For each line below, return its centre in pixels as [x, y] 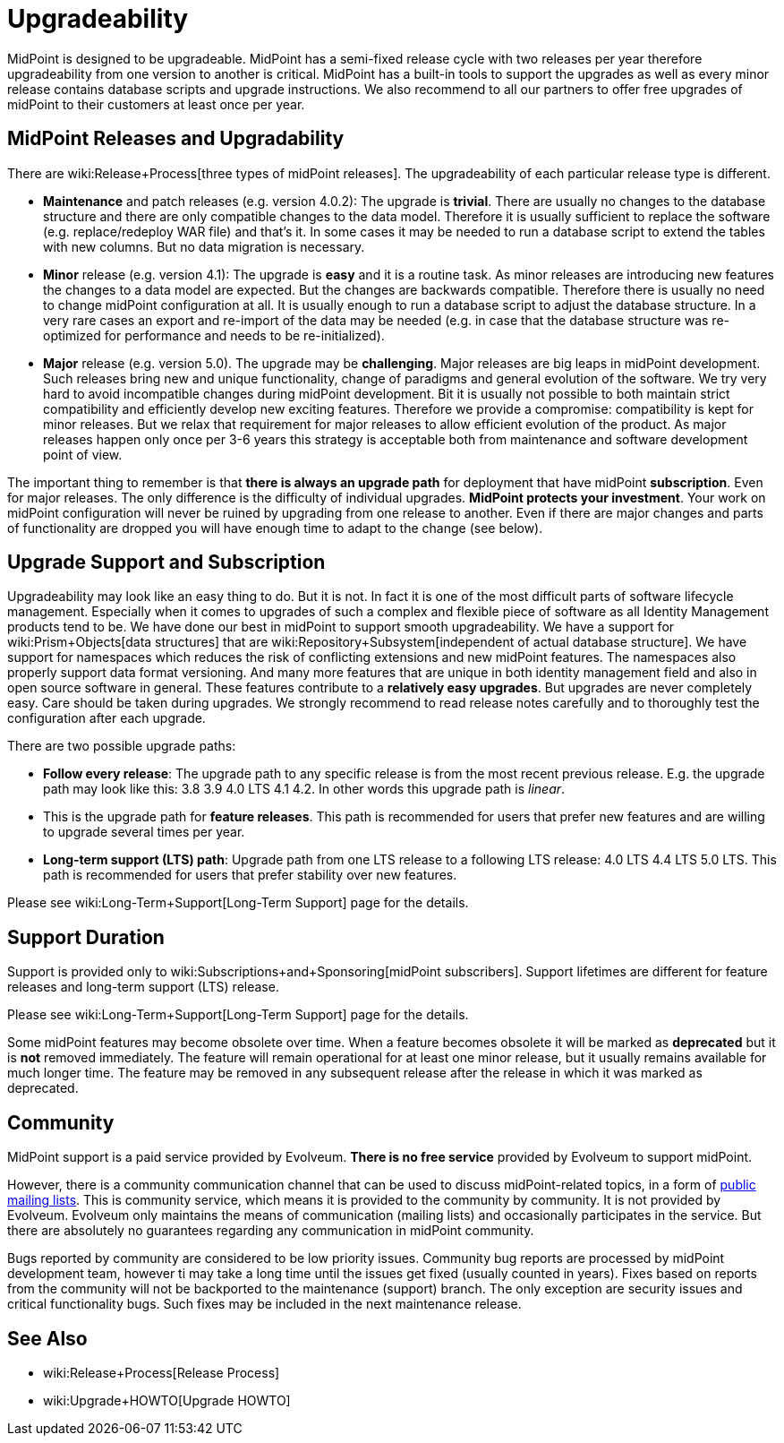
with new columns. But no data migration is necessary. [204, 246]
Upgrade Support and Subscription [166, 563]
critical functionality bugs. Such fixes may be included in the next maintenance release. [264, 1304]
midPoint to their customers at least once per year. [156, 104]
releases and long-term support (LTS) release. [143, 987]
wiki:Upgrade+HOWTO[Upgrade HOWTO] [167, 1400]
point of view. [83, 454]
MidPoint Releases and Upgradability [176, 139]
